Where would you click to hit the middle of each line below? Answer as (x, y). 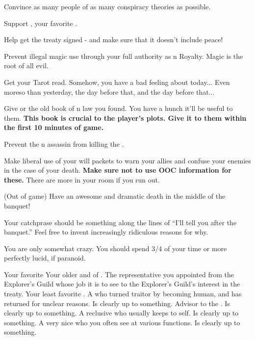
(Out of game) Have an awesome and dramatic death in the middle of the (115, 196)
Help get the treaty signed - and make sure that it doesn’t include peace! (114, 39)
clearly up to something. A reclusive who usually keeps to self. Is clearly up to (121, 313)
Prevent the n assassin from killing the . (64, 144)
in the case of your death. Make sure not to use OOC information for (118, 170)
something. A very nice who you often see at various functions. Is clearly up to (122, 322)
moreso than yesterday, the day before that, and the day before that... (109, 92)
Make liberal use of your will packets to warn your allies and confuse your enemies (127, 160)
